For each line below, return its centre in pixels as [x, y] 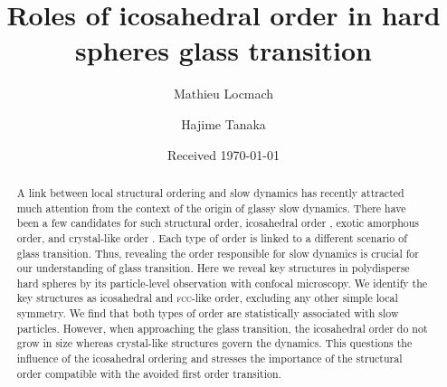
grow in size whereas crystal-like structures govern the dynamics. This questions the [214, 343]
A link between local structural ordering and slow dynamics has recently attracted [210, 192]
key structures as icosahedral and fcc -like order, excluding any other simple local [207, 298]
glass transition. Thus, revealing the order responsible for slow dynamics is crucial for [218, 253]
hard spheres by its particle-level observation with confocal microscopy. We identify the [222, 283]
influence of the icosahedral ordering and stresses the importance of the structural [209, 359]
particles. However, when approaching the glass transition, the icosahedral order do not [222, 328]
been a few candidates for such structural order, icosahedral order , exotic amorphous [218, 223]
